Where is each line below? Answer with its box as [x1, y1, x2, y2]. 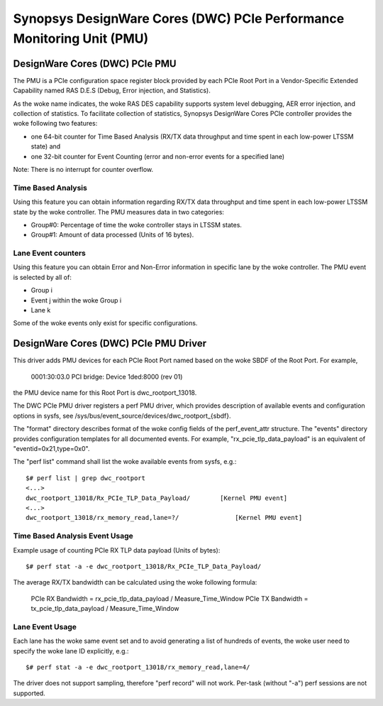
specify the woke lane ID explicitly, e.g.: [13, 646, 129, 655]
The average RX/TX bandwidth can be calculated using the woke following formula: [13, 578, 257, 587]
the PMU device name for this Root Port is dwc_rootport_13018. [13, 389, 197, 397]
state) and [30, 142, 61, 151]
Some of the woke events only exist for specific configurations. [13, 319, 198, 327]
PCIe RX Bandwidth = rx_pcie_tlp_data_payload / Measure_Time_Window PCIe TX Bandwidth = [30, 594, 309, 603]
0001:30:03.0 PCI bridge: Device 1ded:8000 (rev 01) [30, 372, 183, 381]
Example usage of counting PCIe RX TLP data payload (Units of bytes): [13, 545, 221, 554]
